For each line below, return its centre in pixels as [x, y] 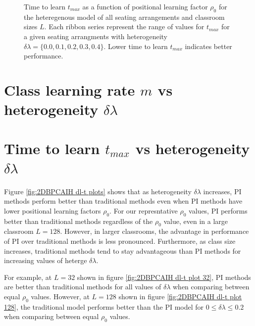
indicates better [208, 46]
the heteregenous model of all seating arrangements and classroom [124, 17]
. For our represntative [144, 210]
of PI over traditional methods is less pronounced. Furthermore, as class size [120, 241]
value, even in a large [196, 221]
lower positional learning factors [52, 210]
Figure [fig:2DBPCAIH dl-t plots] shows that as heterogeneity [98, 191]
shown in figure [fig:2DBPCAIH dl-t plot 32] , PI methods [164, 277]
